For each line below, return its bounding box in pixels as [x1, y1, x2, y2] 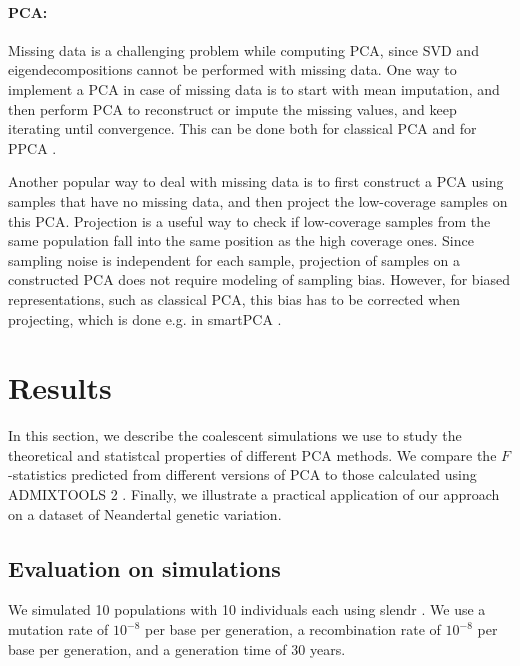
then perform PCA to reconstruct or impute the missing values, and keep [8, 98, 457, 119]
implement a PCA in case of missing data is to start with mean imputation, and [8, 78, 500, 99]
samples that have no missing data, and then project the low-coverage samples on [8, 190, 508, 211]
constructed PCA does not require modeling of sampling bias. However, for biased [8, 269, 511, 290]
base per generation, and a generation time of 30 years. [8, 638, 346, 659]
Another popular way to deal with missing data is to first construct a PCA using [8, 171, 504, 192]
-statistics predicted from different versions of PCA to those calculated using [8, 464, 477, 485]
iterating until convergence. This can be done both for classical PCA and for [8, 118, 477, 139]
